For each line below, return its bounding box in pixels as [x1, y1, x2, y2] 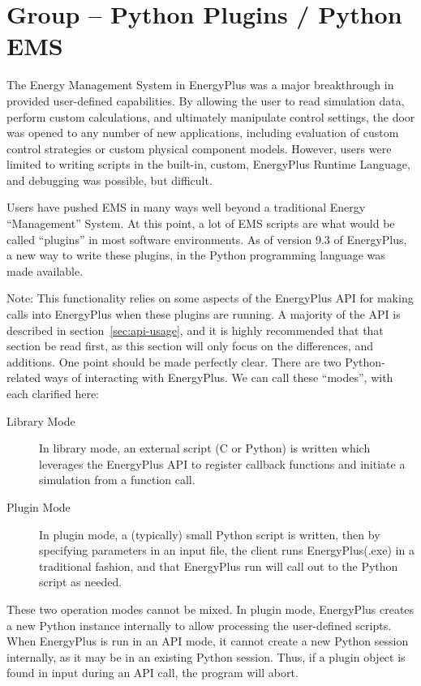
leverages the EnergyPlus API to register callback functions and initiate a [39, 455, 406, 472]
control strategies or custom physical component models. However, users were [6, 139, 392, 156]
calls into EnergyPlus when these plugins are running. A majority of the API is [6, 306, 401, 323]
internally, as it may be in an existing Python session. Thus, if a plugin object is [6, 648, 406, 665]
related [6, 369, 41, 386]
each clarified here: [6, 385, 100, 401]
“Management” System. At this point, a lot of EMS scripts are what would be [6, 215, 395, 232]
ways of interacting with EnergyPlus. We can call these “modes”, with [44, 369, 393, 386]
